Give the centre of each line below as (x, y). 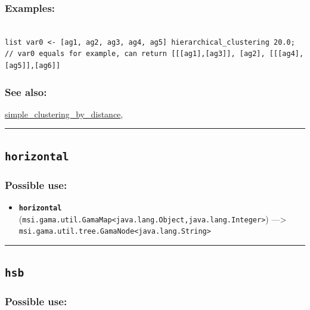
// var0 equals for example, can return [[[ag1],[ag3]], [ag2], (135, 54)
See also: (26, 92)
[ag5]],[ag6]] (33, 66)
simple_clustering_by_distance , (64, 114)
